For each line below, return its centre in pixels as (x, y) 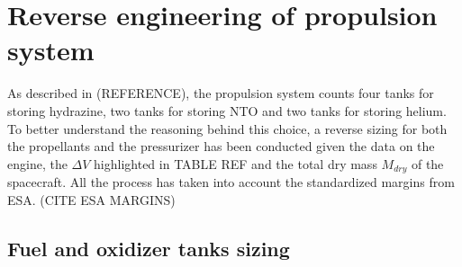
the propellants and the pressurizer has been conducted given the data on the (221, 146)
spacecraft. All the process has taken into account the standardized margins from (231, 182)
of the (427, 163)
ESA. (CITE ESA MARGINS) (91, 199)
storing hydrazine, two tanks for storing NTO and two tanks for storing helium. (227, 110)
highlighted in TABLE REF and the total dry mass (236, 163)
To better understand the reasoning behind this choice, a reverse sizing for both (227, 128)
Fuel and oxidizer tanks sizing (149, 248)
